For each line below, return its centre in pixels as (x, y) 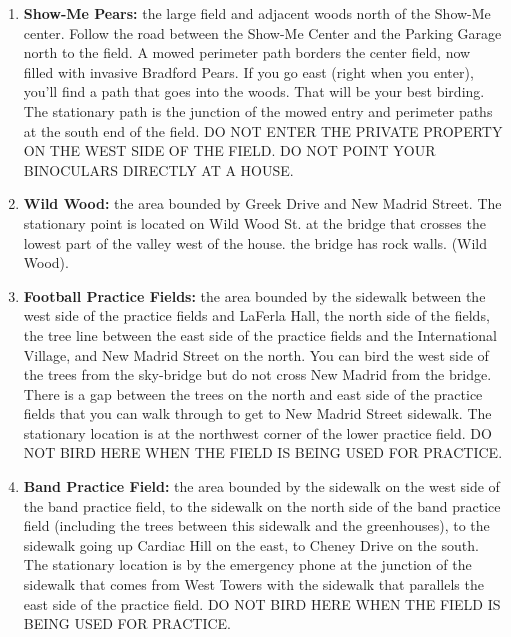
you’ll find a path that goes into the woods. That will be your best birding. (254, 91)
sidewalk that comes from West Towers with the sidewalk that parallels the (253, 584)
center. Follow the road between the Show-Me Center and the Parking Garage (262, 32)
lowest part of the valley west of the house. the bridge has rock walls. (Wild (255, 242)
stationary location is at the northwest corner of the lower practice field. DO (257, 432)
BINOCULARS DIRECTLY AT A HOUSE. (158, 169)
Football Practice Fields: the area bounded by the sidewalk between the (254, 295)
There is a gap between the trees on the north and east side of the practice (253, 393)
